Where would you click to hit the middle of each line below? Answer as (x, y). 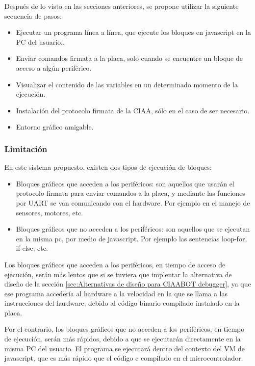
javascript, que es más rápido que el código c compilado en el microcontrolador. (124, 358)
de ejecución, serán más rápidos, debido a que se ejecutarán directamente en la (123, 339)
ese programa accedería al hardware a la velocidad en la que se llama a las (116, 293)
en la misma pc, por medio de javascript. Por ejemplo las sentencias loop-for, (131, 238)
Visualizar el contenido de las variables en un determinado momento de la (127, 84)
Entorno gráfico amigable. (55, 127)
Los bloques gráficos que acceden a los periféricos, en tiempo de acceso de (115, 264)
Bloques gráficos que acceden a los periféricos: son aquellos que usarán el (125, 183)
